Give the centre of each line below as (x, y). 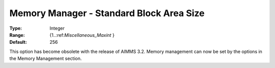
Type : (16, 28)
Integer (57, 28)
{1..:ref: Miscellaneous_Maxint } (82, 35)
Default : (18, 42)
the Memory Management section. (46, 58)
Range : (17, 35)
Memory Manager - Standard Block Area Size (107, 13)
